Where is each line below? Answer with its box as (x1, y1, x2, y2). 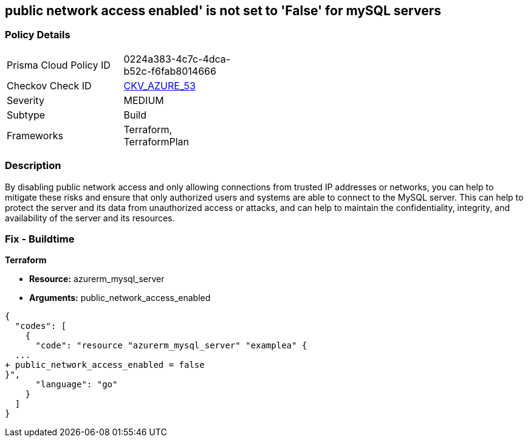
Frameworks (7, 129, 63, 142)
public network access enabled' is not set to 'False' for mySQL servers (5, 3, 441, 18)
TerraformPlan (123, 135, 190, 148)
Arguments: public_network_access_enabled (29, 292, 211, 303)
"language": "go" (35, 379, 118, 390)
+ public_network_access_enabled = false (5, 360, 205, 370)
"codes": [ (15, 321, 67, 331)
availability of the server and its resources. (5, 212, 175, 223)
